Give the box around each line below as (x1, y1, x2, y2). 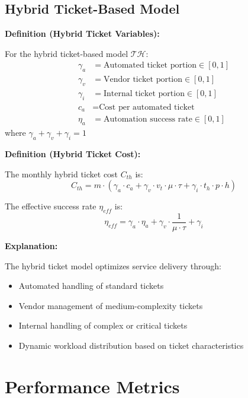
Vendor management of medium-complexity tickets (18, 299, 203, 311)
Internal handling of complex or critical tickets (18, 319, 188, 332)
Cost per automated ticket (99, 103, 195, 112)
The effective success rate (5, 200, 96, 212)
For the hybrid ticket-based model (5, 47, 128, 59)
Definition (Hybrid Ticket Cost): (5, 147, 141, 160)
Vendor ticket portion (103, 75, 183, 84)
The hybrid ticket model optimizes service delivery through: (5, 259, 221, 272)
